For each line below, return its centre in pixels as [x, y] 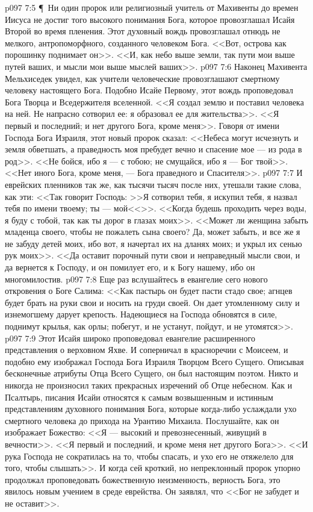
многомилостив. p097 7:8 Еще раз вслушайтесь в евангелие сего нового [136, 279]
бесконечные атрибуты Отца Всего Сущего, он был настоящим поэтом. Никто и [152, 373]
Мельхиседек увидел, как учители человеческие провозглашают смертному [142, 78]
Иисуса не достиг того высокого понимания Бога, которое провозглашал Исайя [150, 19]
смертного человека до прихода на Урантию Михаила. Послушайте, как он [142, 420]
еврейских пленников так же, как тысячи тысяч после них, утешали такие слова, [153, 184]
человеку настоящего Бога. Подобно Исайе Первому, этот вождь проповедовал [149, 90]
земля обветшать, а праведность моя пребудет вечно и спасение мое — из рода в [153, 149]
